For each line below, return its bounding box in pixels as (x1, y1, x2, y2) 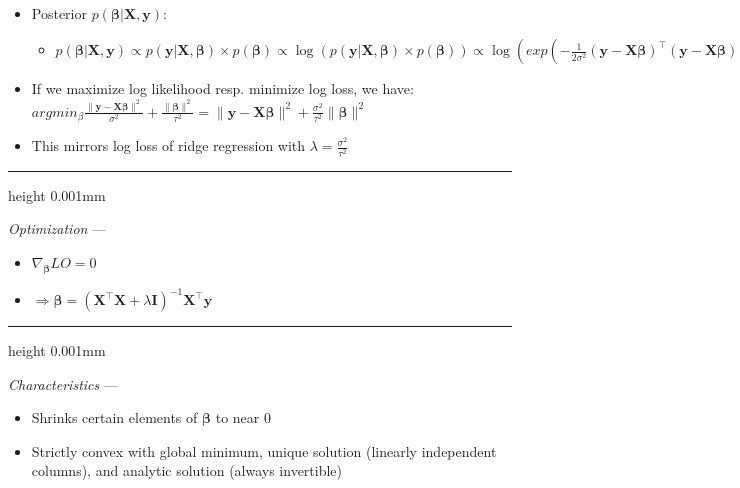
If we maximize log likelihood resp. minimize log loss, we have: (31, 78, 414, 99)
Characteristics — (8, 373, 118, 394)
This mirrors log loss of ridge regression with (31, 135, 306, 156)
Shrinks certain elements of (31, 407, 198, 428)
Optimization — (8, 218, 107, 239)
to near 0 (215, 407, 271, 428)
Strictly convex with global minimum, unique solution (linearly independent (31, 440, 497, 461)
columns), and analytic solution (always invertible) (31, 460, 343, 481)
